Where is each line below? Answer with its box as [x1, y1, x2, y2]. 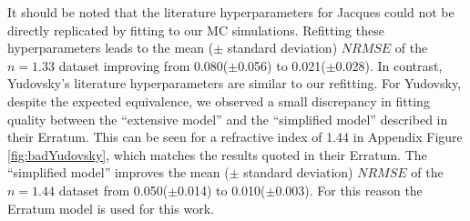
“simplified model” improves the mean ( [7, 163, 230, 182]
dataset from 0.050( [58, 180, 169, 199]
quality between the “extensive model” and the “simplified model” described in [7, 109, 448, 128]
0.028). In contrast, [335, 55, 443, 75]
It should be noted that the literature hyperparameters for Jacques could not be [7, 3, 455, 21]
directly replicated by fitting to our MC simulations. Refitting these [7, 20, 384, 39]
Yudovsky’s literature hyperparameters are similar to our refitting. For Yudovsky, [7, 74, 462, 93]
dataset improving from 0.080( [58, 55, 229, 75]
